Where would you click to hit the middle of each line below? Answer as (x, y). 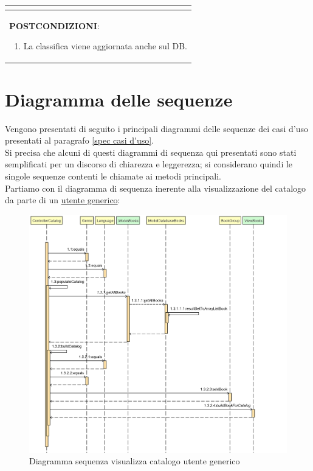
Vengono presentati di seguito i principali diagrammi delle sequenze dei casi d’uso (157, 128)
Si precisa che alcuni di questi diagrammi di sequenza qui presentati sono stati (151, 152)
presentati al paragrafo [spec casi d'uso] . (80, 140)
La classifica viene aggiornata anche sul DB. (105, 46)
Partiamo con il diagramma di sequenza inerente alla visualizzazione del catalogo (156, 188)
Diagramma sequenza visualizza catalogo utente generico (135, 461)
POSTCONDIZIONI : (54, 25)
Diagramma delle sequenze (119, 99)
